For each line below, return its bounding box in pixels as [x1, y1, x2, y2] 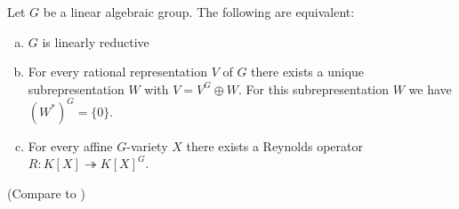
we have [408, 79, 452, 98]
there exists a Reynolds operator [186, 136, 363, 155]
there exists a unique [251, 62, 365, 81]
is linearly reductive [42, 32, 149, 51]
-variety [126, 136, 168, 155]
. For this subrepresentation [238, 79, 389, 98]
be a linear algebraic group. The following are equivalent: [43, 3, 355, 20]
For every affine [28, 136, 113, 155]
